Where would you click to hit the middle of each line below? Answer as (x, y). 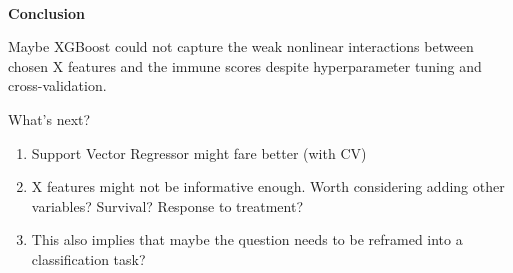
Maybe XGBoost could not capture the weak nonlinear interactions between (241, 46)
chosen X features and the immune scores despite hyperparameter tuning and (245, 65)
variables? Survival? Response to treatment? (167, 205)
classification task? (88, 258)
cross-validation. (57, 85)
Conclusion (47, 12)
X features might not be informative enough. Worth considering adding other (268, 186)
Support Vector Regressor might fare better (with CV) (199, 152)
